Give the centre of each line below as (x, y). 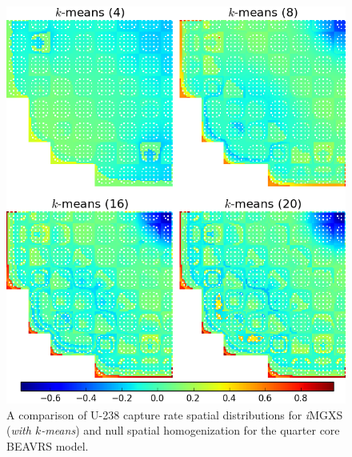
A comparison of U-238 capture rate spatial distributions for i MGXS (175, 414)
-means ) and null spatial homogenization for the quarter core (190, 430)
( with (19, 430)
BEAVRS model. (48, 446)
